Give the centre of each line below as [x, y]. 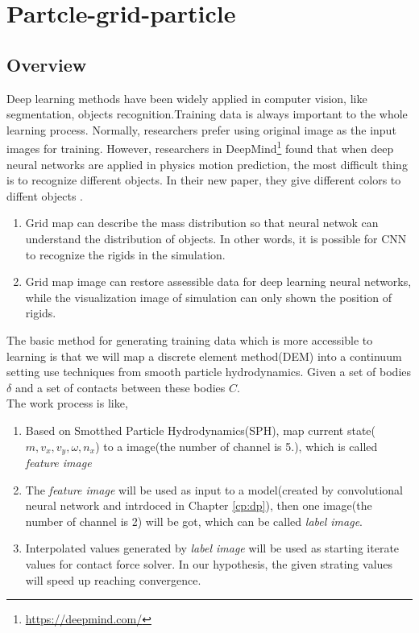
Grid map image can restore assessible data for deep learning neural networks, [218, 281]
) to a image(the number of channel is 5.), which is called [236, 446]
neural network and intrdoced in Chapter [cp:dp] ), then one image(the [199, 505]
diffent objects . [45, 195]
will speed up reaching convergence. [113, 579]
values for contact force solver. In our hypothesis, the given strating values [209, 563]
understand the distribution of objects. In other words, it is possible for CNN [216, 238]
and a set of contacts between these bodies [120, 387]
